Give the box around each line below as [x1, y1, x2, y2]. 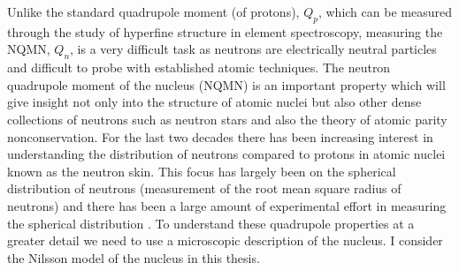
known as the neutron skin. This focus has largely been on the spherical [7, 161, 396, 180]
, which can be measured [317, 3, 452, 20]
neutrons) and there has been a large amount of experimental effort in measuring [7, 196, 447, 214]
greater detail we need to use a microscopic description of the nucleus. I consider [7, 231, 443, 250]
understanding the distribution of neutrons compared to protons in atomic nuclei [7, 145, 446, 163]
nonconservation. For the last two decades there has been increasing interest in [7, 127, 433, 146]
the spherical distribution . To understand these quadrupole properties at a [7, 214, 415, 232]
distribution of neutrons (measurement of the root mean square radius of [7, 179, 402, 198]
